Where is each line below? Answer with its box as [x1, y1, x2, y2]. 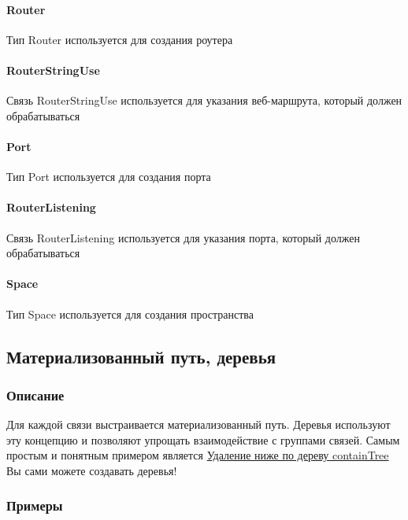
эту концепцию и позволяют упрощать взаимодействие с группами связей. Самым [6, 431, 400, 448]
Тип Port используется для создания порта [6, 168, 211, 185]
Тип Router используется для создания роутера [6, 31, 233, 47]
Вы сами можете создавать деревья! [6, 462, 177, 478]
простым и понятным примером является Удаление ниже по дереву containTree [6, 447, 389, 463]
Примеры [6, 496, 63, 515]
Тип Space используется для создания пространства [6, 305, 254, 322]
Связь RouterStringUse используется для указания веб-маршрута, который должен [6, 92, 402, 109]
